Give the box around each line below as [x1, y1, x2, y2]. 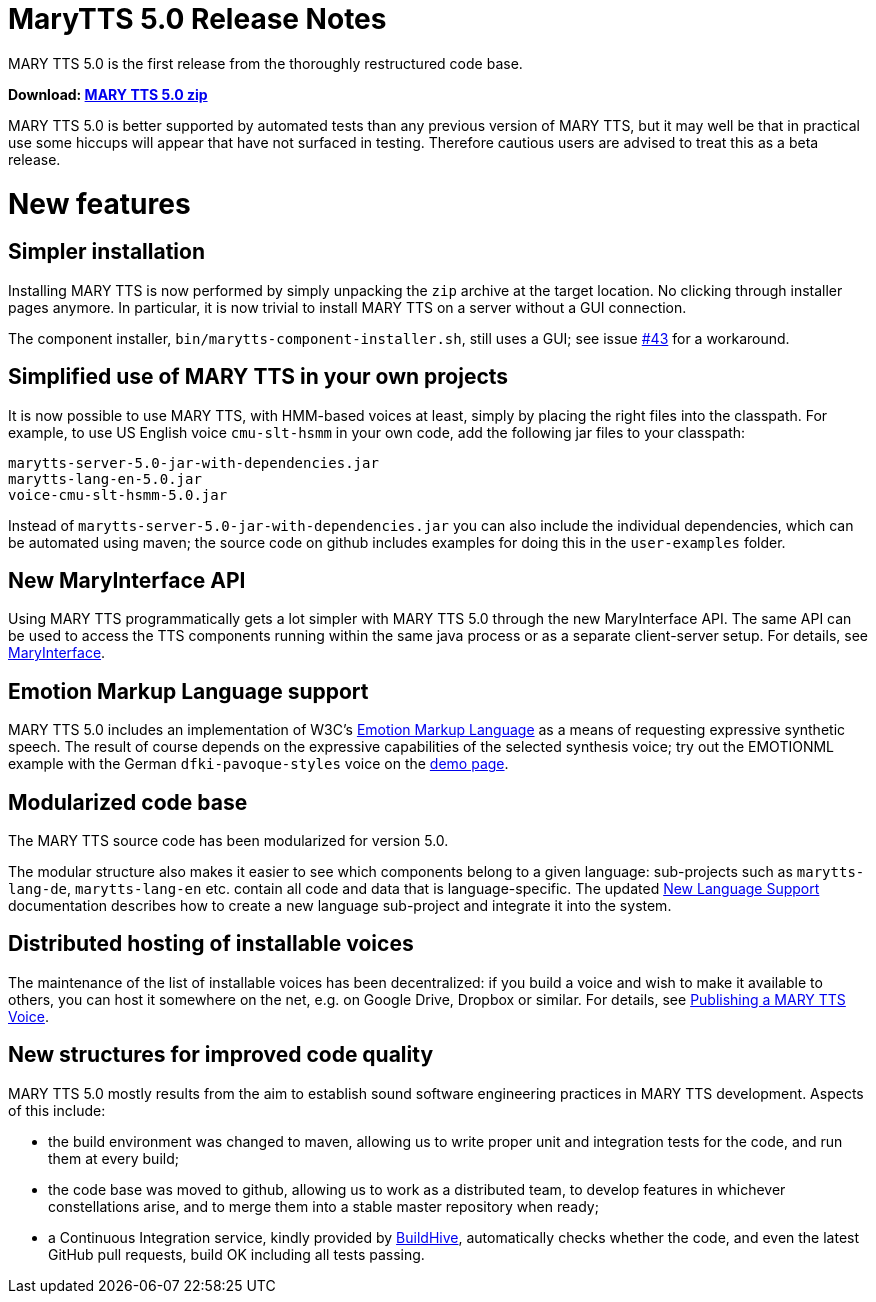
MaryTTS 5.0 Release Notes [8, 2, 387, 36]
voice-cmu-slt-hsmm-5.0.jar [8, 486, 228, 503]
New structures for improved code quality [8, 1042, 434, 1068]
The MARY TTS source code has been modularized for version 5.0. [8, 832, 449, 850]
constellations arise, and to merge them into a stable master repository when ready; [48, 1197, 599, 1215]
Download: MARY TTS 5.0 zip [8, 85, 208, 103]
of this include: [8, 1101, 106, 1119]
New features [8, 186, 191, 221]
